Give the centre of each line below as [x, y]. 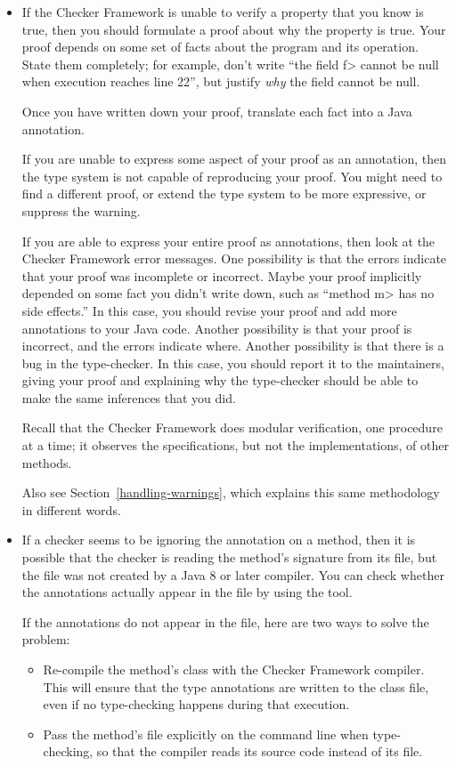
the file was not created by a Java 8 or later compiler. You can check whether [233, 574]
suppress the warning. [81, 210]
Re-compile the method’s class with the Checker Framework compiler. [234, 669]
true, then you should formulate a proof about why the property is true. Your [234, 29]
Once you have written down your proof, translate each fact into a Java [217, 111]
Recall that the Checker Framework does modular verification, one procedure [232, 427]
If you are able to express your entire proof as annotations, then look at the [228, 241]
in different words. [71, 509]
